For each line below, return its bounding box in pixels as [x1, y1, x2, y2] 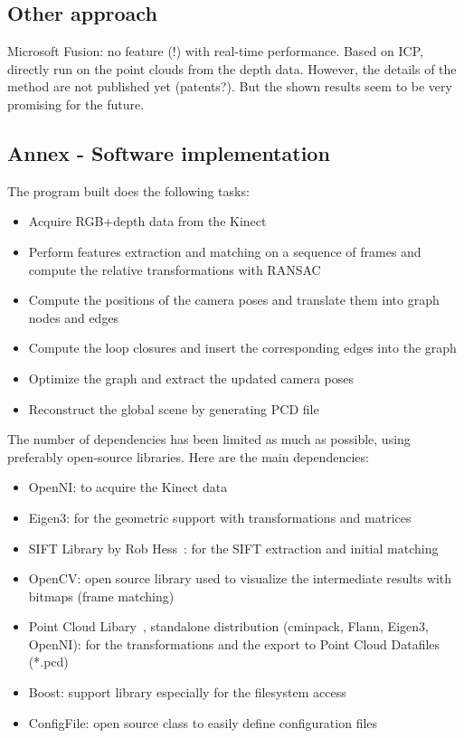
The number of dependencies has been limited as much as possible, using [7, 430, 411, 449]
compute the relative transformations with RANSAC [28, 260, 321, 279]
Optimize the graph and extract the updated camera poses [28, 368, 355, 387]
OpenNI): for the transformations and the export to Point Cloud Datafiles [28, 634, 440, 653]
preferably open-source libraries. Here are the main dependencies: [7, 447, 369, 466]
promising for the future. [7, 94, 145, 113]
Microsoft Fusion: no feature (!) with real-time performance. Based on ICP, [7, 42, 423, 61]
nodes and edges [28, 307, 119, 326]
